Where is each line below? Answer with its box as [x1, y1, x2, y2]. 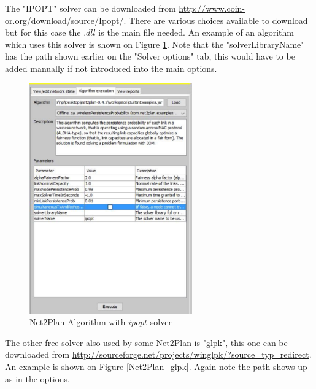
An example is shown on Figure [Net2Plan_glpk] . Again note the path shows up [5, 360, 307, 372]
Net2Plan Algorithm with [29, 315, 126, 328]
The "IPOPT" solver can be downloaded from [5, 2, 176, 14]
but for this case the [5, 26, 81, 39]
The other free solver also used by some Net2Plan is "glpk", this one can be [5, 336, 288, 349]
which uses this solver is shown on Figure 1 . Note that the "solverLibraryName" [5, 37, 304, 50]
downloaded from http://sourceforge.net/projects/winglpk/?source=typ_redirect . [5, 348, 312, 361]
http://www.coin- [179, 2, 245, 14]
